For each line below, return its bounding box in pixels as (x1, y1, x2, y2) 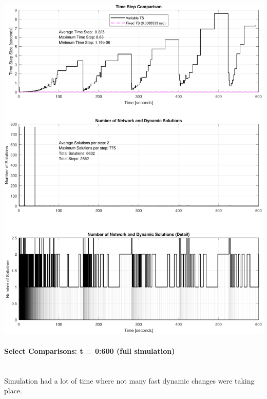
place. (4, 385, 22, 396)
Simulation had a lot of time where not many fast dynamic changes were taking (4, 375, 255, 386)
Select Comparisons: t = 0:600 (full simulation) (4, 346, 175, 356)
